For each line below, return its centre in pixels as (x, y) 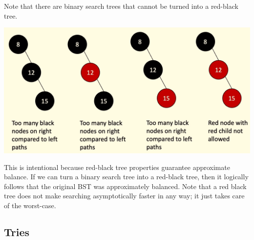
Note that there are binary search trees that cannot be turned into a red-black (121, 6)
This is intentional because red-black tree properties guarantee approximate (117, 167)
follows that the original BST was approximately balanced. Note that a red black (125, 186)
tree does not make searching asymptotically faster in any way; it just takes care (124, 196)
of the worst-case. (30, 205)
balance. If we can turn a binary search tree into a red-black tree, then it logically (126, 177)
